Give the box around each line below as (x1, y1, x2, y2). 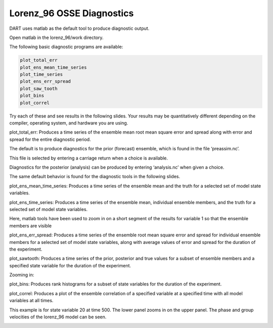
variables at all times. (9, 298, 54, 304)
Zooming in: (9, 272, 34, 278)
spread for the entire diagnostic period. (9, 136, 91, 142)
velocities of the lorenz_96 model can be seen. (9, 314, 107, 320)
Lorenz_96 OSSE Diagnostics (9, 8, 134, 19)
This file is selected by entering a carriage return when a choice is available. (9, 155, 168, 161)
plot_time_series (20, 71, 63, 77)
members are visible (9, 223, 52, 229)
